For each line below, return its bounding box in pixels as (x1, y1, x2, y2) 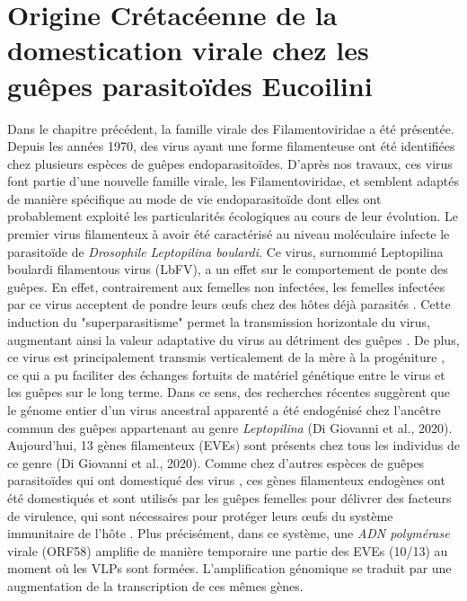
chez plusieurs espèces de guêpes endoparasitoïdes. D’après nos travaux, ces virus (7, 154, 453, 172)
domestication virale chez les (7, 31, 369, 68)
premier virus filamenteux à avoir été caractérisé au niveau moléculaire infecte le (7, 225, 450, 243)
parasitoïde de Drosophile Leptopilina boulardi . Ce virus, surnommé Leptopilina (7, 242, 444, 261)
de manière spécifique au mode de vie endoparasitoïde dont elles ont (7, 189, 382, 208)
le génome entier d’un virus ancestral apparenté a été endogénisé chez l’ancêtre (7, 401, 441, 419)
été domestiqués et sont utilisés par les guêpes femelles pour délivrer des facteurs (7, 488, 452, 507)
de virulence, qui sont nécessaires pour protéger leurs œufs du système (7, 506, 393, 525)
